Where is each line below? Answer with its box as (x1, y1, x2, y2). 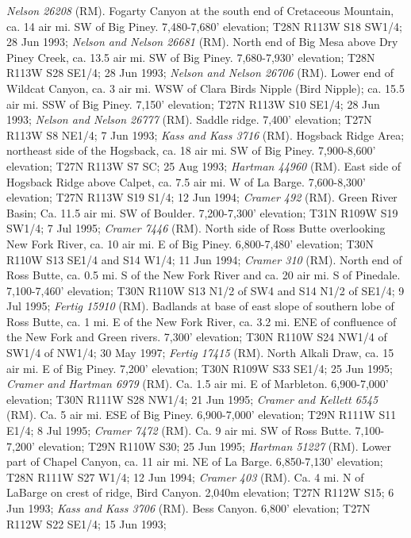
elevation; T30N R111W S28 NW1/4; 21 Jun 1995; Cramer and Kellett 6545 (6, 390, 378, 407)
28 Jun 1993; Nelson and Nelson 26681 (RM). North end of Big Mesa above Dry (6, 33, 398, 50)
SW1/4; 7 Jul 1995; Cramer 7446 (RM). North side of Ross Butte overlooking (6, 220, 386, 236)
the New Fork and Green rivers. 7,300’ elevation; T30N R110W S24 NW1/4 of (6, 329, 387, 345)
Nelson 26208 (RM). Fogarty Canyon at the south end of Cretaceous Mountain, (6, 2, 394, 18)
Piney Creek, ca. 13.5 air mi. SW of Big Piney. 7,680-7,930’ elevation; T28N (6, 48, 375, 65)
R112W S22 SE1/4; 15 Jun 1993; (6, 515, 167, 532)
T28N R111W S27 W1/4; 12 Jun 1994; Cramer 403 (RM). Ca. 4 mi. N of (6, 468, 364, 485)
